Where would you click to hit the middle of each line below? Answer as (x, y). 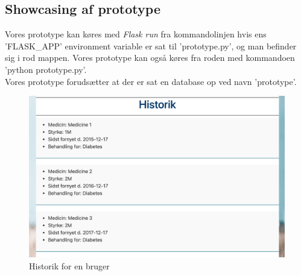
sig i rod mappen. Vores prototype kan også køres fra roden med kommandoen (150, 58)
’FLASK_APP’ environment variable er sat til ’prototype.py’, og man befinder (151, 45)
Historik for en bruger (69, 266)
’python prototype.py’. (46, 69)
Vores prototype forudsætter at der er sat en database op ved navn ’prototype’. (151, 81)
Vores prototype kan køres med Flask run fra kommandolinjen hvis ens (136, 34)
